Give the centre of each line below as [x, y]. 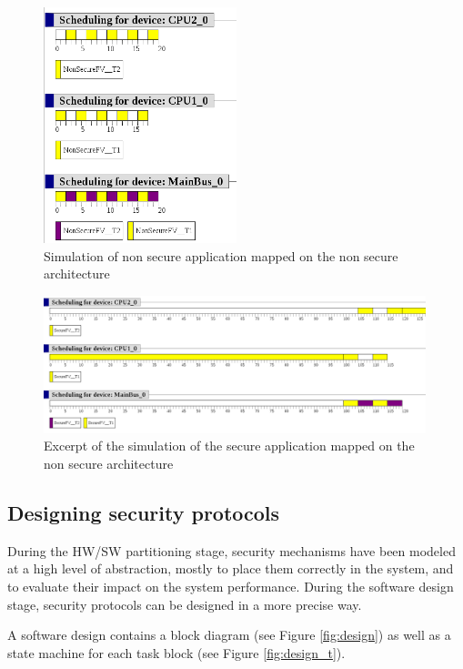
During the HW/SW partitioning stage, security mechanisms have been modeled [231, 550]
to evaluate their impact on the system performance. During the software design [231, 587]
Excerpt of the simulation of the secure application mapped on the [229, 446]
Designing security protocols [144, 513]
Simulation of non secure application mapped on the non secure [221, 255]
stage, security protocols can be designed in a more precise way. [185, 604]
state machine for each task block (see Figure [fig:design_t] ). [176, 652]
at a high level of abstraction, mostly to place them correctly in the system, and [231, 568]
